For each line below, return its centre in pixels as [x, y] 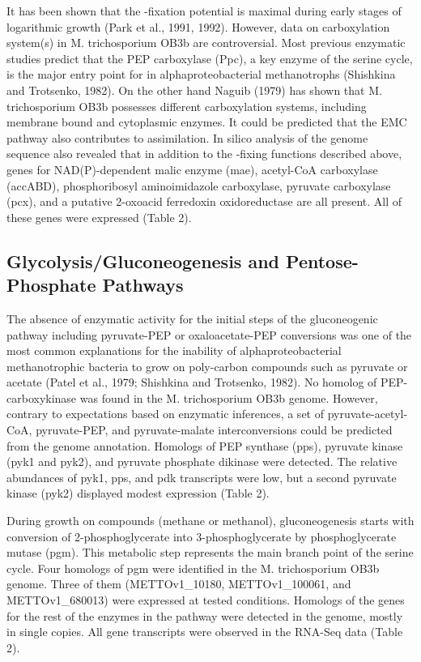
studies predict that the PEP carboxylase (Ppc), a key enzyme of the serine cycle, [210, 58]
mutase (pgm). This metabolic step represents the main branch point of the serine [210, 552]
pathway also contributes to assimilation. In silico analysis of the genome [187, 137]
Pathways [143, 285]
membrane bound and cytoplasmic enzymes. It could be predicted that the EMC [207, 122]
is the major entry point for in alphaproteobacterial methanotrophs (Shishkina [201, 74]
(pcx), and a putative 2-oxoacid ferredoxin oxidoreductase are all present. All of [204, 201]
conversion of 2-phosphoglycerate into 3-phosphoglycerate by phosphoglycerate [202, 536]
